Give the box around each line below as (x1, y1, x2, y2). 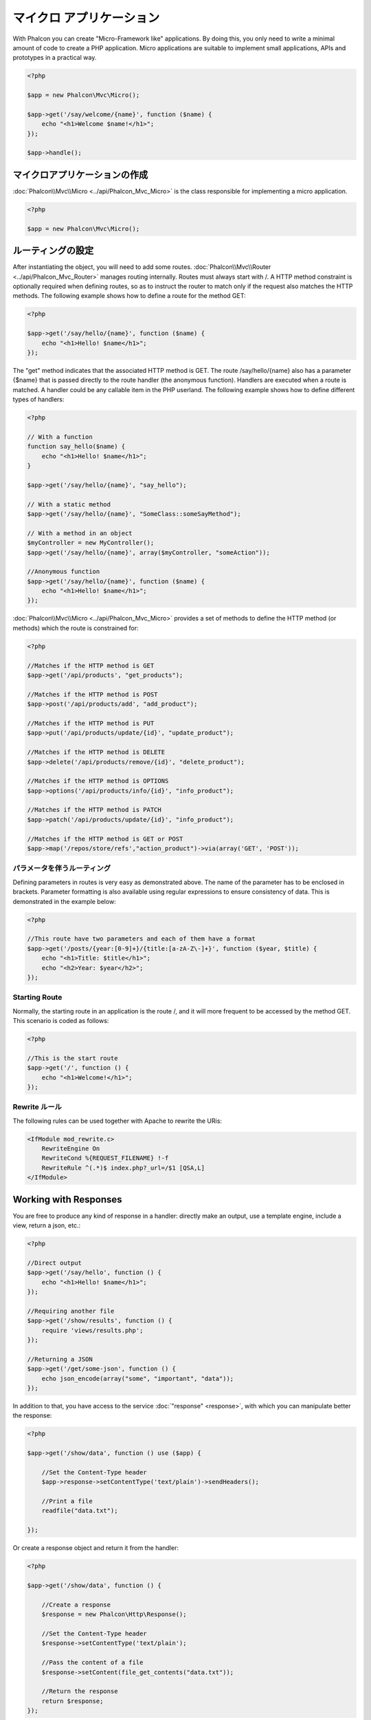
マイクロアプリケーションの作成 (12, 169, 148, 180)
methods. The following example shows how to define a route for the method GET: (12, 292, 247, 300)
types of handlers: (12, 396, 65, 404)
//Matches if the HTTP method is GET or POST (27, 835, 183, 843)
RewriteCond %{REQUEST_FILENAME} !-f (41, 1154, 169, 1162)
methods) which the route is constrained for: (12, 623, 139, 632)
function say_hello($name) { (27, 442, 126, 451)
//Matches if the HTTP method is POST (27, 690, 158, 698)
